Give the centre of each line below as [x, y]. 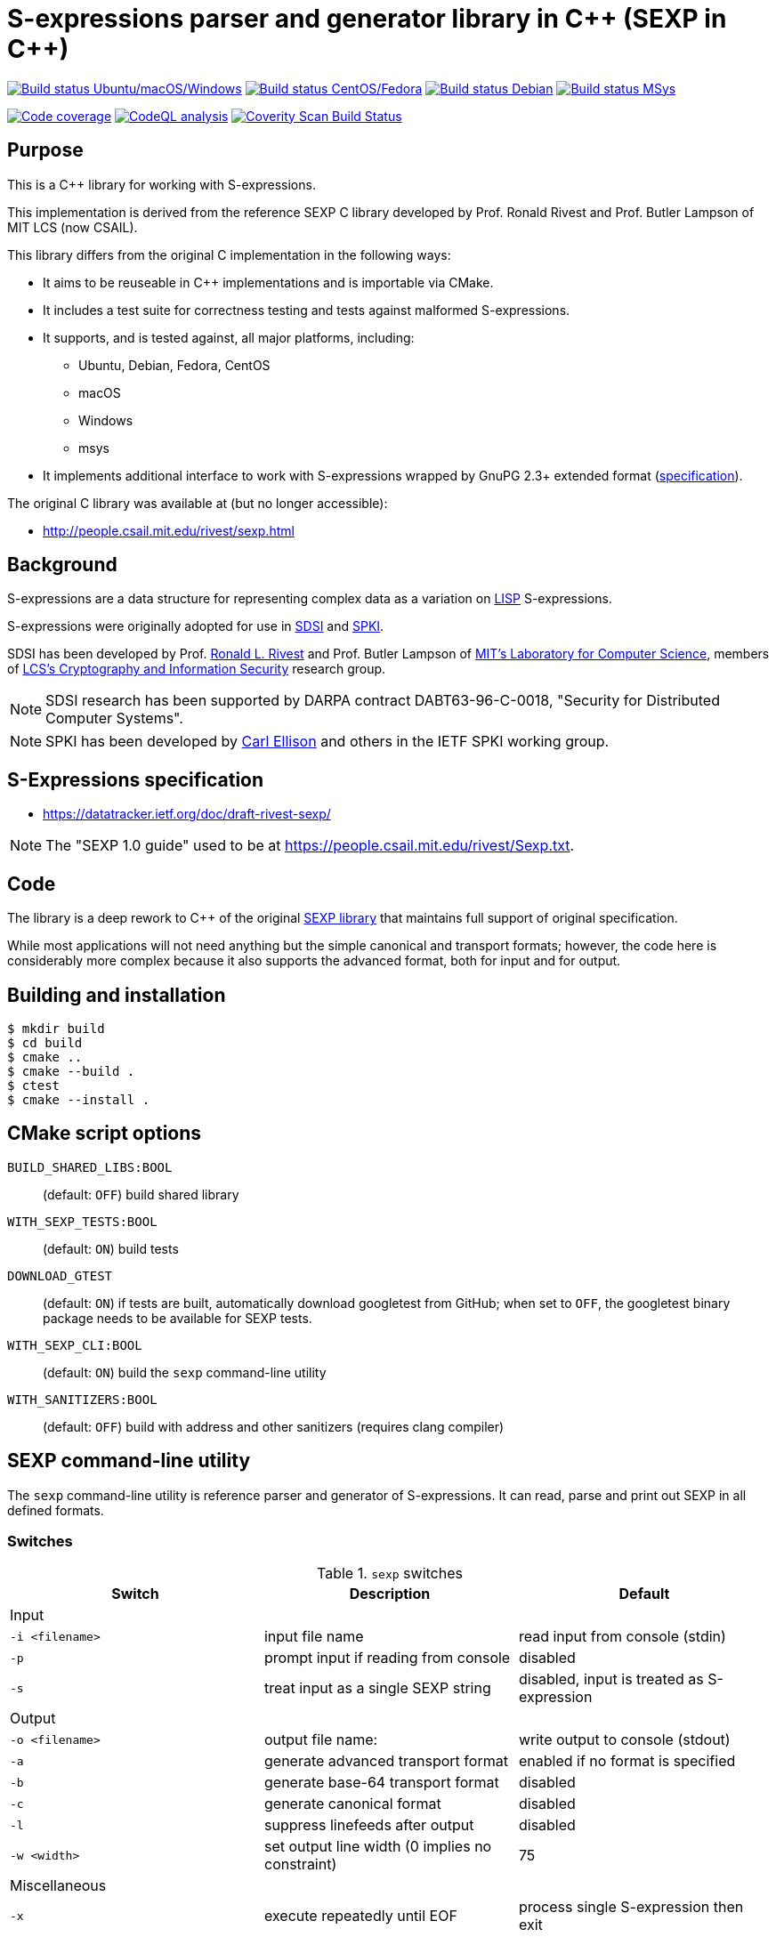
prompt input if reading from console [387, 1658]
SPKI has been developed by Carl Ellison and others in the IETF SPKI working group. [327, 742]
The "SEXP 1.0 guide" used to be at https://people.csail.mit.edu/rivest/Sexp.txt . [310, 846]
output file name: [321, 1740]
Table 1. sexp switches [390, 1574]
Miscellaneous [58, 1886]
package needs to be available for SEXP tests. [178, 1318]
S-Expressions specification [136, 779]
